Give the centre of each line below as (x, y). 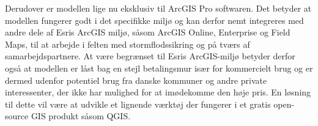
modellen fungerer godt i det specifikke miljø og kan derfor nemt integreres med (154, 20)
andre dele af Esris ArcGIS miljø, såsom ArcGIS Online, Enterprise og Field (148, 32)
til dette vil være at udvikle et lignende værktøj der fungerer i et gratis (138, 104)
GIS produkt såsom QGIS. (81, 116)
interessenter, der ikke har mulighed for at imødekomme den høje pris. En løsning (158, 92)
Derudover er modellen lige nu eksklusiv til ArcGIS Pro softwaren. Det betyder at (158, 8)
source (17, 116)
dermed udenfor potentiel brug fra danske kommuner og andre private (136, 80)
